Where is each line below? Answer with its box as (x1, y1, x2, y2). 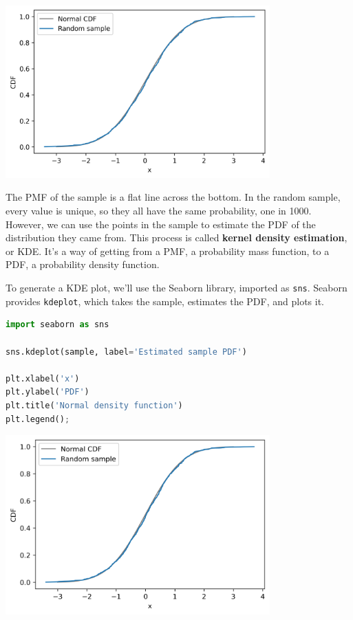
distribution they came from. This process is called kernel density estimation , (6, 230, 347, 245)
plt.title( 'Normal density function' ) (6, 400, 183, 410)
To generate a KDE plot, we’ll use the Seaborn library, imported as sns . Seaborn (6, 280, 347, 295)
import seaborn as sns (6, 320, 109, 330)
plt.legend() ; (6, 414, 70, 424)
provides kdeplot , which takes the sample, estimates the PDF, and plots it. (6, 294, 325, 308)
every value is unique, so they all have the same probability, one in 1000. (6, 203, 312, 218)
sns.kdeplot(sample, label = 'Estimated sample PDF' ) (6, 346, 247, 357)
